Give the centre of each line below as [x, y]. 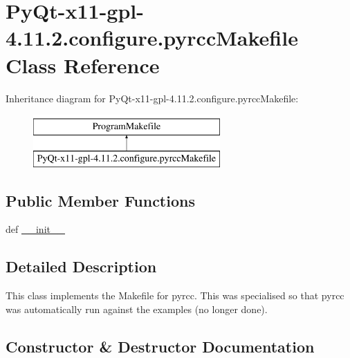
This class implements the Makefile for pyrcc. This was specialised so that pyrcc [175, 295]
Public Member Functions [100, 200]
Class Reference [83, 65]
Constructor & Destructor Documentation [160, 346]
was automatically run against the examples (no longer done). [137, 309]
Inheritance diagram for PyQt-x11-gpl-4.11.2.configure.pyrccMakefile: [152, 98]
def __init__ [35, 229]
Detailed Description [81, 266]
